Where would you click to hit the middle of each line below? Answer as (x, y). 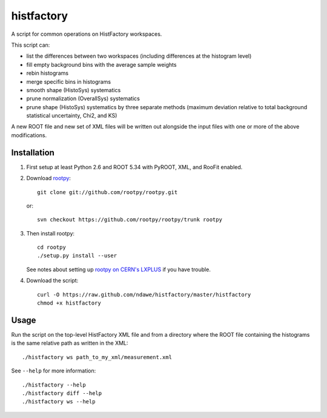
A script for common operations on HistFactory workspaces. (87, 34)
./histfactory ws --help (59, 402)
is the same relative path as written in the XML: (70, 343)
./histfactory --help (54, 385)
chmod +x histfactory (69, 303)
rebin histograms (48, 73)
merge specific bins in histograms (69, 81)
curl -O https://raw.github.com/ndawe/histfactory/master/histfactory (144, 295)
